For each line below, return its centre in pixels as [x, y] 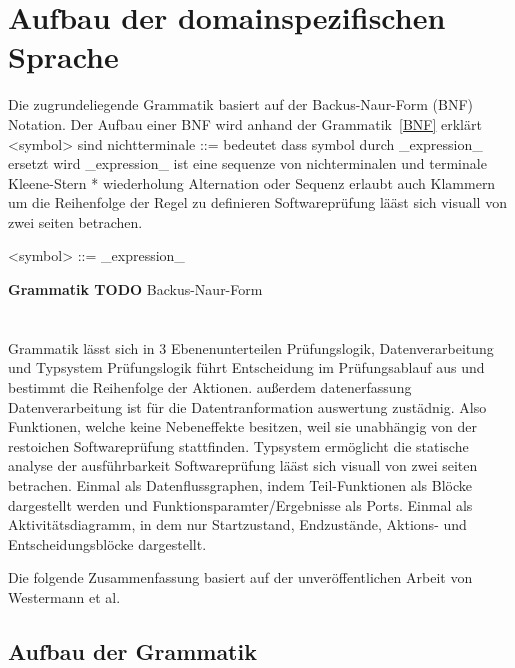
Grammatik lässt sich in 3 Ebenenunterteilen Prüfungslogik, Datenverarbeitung [251, 347]
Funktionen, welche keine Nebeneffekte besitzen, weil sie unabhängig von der [242, 426]
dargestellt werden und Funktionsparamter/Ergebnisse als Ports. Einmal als [240, 504]
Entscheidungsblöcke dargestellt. [107, 543]
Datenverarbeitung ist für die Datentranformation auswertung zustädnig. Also [247, 406]
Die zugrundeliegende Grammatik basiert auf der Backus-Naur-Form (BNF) [241, 104]
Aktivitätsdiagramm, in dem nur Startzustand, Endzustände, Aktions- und [237, 524]
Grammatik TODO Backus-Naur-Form [135, 289]
